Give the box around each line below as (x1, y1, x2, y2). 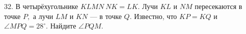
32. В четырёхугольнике (4, 1, 78, 11)
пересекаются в (195, 1, 242, 11)
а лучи (33, 10, 53, 21)
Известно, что (134, 10, 177, 21)
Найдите (50, 20, 76, 31)
